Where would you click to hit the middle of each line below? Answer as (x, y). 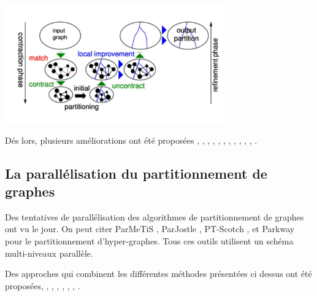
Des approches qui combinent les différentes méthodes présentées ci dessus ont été (158, 274)
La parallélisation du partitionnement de (136, 173)
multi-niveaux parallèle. (49, 253)
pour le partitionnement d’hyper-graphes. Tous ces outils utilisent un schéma (149, 240)
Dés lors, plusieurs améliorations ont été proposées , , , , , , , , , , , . (131, 140)
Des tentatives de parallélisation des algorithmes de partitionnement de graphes (155, 216)
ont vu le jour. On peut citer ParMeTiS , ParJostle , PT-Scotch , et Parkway (150, 229)
